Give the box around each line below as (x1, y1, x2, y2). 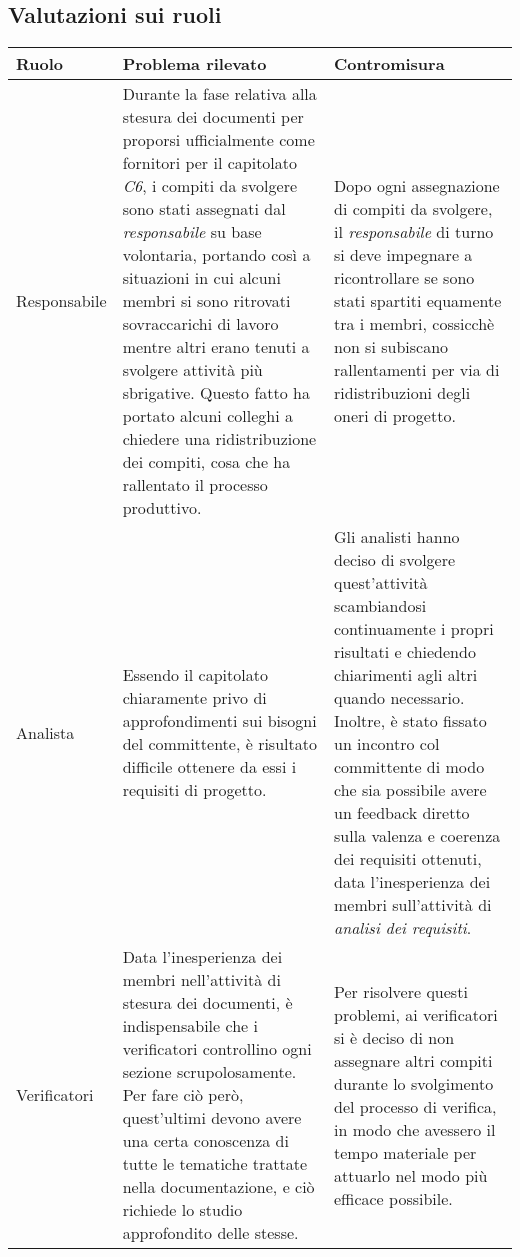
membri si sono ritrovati (122, 289, 291, 313)
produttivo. (122, 496, 202, 520)
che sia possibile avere (333, 778, 487, 802)
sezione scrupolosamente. (122, 1060, 297, 1084)
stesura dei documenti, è (122, 991, 293, 1015)
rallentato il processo (122, 473, 268, 497)
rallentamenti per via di (333, 358, 500, 382)
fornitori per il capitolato (122, 151, 298, 175)
